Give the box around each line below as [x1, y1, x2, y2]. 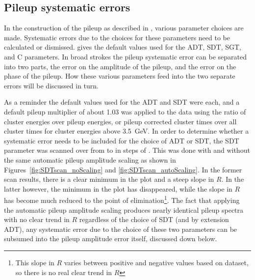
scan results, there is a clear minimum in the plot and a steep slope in [4, 174, 214, 184]
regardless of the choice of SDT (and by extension [79, 214, 229, 224]
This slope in [15, 257, 54, 267]
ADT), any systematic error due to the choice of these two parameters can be [4, 224, 237, 234]
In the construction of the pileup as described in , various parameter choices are [4, 23, 244, 33]
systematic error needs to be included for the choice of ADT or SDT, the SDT [4, 135, 239, 145]
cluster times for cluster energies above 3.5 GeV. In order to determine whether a [4, 126, 249, 136]
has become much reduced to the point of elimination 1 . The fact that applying [4, 194, 240, 205]
